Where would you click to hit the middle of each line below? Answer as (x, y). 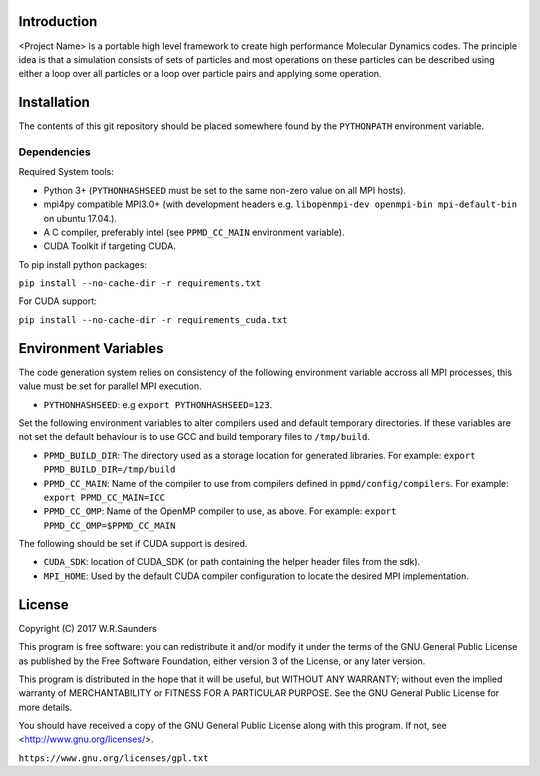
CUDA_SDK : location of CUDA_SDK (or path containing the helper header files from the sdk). (232, 562)
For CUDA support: (57, 301)
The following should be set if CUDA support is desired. (133, 544)
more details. (45, 707)
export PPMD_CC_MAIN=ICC (104, 497)
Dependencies (55, 152)
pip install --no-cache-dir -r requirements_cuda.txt (153, 319)
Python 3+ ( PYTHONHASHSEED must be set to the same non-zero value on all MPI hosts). (225, 190)
